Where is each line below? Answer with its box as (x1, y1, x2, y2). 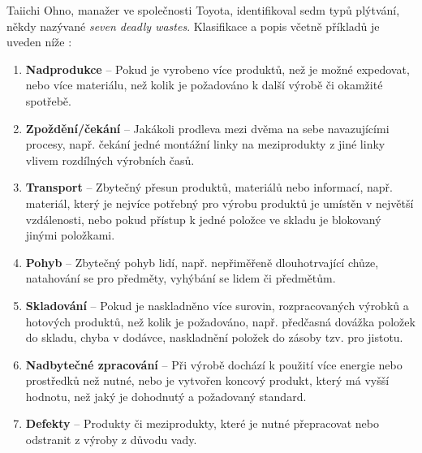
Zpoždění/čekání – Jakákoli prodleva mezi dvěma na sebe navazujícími (25, 119, 390, 136)
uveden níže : (6, 33, 72, 50)
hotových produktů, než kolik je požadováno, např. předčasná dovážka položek (25, 313, 416, 330)
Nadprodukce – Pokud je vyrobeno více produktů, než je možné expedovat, (25, 60, 410, 77)
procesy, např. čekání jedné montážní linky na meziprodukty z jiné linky (25, 136, 385, 153)
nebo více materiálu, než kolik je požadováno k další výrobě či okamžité (25, 76, 383, 93)
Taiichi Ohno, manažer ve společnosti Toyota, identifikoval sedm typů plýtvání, (6, 2, 400, 18)
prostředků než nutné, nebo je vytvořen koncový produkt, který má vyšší (25, 372, 390, 389)
